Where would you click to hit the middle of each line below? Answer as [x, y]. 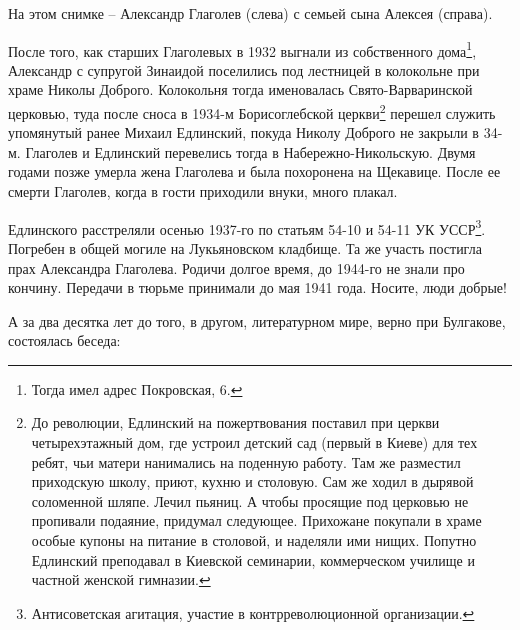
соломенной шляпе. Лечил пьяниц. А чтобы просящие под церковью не [250, 500]
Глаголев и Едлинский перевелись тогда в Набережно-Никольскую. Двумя [250, 151]
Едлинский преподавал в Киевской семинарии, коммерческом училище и [253, 559]
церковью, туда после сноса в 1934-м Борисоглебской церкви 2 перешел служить [252, 111]
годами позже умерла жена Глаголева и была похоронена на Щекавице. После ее [254, 171]
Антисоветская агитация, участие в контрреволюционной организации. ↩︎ [253, 612]
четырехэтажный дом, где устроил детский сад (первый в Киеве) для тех [254, 442]
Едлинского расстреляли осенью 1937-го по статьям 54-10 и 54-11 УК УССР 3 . [247, 227]
